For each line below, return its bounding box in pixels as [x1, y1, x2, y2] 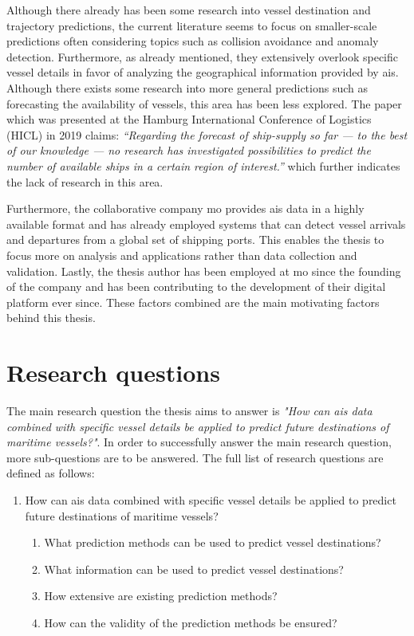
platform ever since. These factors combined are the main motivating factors [6, 293, 380, 310]
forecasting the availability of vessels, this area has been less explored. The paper [6, 95, 402, 112]
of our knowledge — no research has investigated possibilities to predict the [6, 142, 371, 159]
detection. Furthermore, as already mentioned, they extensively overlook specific [6, 48, 399, 65]
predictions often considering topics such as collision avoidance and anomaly [6, 33, 379, 49]
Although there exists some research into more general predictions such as [6, 79, 368, 96]
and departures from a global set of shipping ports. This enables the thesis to [6, 231, 384, 248]
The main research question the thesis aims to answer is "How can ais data [6, 402, 373, 418]
